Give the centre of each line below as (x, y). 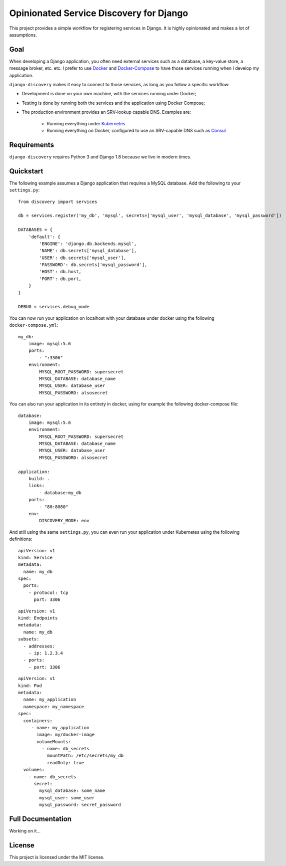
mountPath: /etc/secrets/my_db (85, 756)
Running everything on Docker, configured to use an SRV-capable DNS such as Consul (136, 130)
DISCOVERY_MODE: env (64, 521)
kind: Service (35, 557)
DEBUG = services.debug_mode (54, 307)
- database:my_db (60, 493)
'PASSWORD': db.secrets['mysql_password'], (93, 265)
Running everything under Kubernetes (86, 123)
